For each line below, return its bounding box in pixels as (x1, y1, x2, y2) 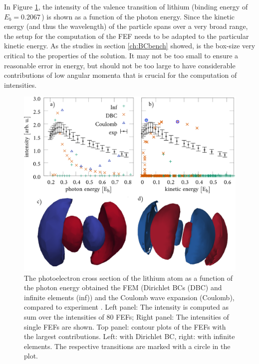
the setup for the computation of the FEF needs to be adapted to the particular (4, 30, 249, 41)
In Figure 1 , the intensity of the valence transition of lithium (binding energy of (4, 1, 248, 11)
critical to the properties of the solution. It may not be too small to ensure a (4, 50, 239, 60)
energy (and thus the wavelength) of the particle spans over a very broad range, (4, 21, 248, 31)
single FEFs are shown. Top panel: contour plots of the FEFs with (24, 321, 226, 332)
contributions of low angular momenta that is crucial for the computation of (4, 70, 237, 80)
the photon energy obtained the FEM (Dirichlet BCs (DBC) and (24, 282, 222, 293)
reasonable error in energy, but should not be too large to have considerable (4, 60, 236, 70)
